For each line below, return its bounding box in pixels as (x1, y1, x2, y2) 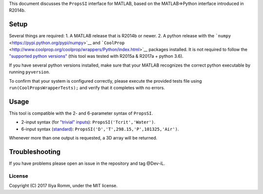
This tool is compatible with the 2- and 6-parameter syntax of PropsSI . (9, 110, 153, 116)
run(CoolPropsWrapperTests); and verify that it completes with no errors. (9, 85, 165, 91)
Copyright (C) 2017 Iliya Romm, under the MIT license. (9, 183, 118, 189)
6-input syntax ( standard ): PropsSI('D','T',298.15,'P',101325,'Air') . (21, 126, 179, 132)
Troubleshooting (9, 147, 61, 156)
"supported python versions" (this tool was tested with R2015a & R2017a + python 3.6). (9, 53, 184, 59)
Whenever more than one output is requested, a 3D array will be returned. (9, 135, 158, 141)
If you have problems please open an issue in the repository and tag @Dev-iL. (9, 160, 165, 166)
